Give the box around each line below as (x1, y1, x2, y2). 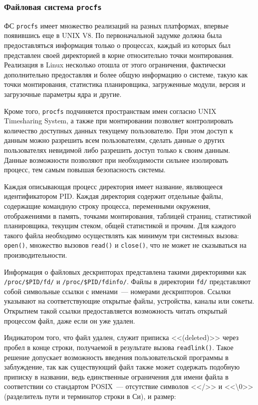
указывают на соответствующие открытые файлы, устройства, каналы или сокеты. (4, 296, 255, 306)
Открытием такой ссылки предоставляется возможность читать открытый (4, 306, 227, 316)
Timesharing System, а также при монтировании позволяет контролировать (4, 115, 234, 126)
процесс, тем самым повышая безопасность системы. (4, 164, 166, 175)
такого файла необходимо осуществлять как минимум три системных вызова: (4, 230, 239, 240)
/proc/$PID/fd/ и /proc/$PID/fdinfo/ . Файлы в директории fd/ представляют (4, 276, 251, 287)
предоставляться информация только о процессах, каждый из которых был (4, 40, 231, 50)
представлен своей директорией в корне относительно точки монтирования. (4, 49, 234, 60)
